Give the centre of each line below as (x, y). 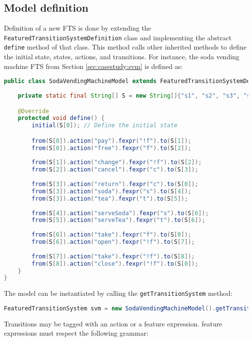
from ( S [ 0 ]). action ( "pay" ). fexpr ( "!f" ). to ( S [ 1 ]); (111, 141)
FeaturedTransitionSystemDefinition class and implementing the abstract (118, 37)
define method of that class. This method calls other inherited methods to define (125, 47)
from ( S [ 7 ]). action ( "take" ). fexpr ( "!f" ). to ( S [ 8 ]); (113, 256)
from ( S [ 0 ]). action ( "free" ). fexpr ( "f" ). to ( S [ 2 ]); (111, 148)
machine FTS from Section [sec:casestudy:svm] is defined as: (93, 66)
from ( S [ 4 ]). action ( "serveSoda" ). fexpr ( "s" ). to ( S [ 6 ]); (120, 213)
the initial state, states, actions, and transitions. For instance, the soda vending (122, 57)
